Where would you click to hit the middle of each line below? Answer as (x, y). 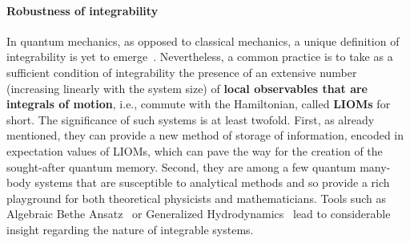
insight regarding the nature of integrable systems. (130, 229)
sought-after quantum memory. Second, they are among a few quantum (181, 166)
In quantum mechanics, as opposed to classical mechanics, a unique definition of (203, 40)
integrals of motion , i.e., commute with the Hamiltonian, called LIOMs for (199, 104)
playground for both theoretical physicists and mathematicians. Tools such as (196, 198)
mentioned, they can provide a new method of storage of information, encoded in (205, 135)
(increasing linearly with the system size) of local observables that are (187, 88)
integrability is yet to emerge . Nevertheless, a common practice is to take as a (200, 57)
